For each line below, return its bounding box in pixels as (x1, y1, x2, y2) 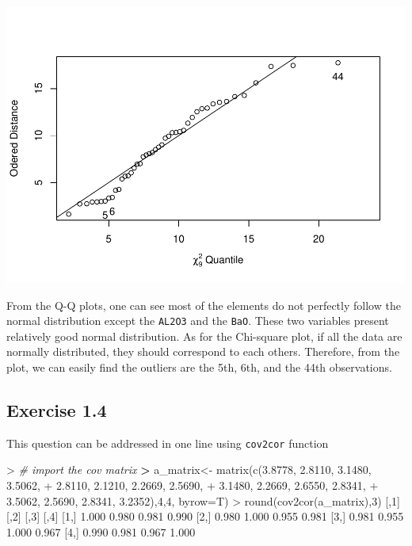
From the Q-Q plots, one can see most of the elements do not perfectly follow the (6, 296, 401, 313)
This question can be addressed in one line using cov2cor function (6, 434, 329, 451)
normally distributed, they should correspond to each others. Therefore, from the (6, 343, 400, 360)
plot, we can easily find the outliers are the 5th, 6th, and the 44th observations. (6, 358, 392, 375)
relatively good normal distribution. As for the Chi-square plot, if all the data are (6, 327, 402, 344)
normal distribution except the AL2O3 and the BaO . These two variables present (6, 312, 389, 329)
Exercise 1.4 (6, 397, 107, 422)
